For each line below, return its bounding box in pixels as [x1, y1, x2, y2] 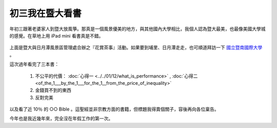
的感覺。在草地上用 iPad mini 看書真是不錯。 [9, 32, 104, 39]
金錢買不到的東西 [35, 87, 71, 94]
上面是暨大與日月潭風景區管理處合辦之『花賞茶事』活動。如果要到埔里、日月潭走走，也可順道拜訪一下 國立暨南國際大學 [9, 44, 263, 51]
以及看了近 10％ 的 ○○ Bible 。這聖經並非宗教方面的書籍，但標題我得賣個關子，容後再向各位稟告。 [9, 106, 219, 113]
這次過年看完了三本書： [9, 61, 59, 67]
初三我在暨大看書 [9, 8, 82, 19]
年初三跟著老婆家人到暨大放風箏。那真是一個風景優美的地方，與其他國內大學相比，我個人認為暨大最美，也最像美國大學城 [9, 26, 266, 32]
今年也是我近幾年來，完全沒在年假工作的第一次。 [9, 116, 113, 122]
